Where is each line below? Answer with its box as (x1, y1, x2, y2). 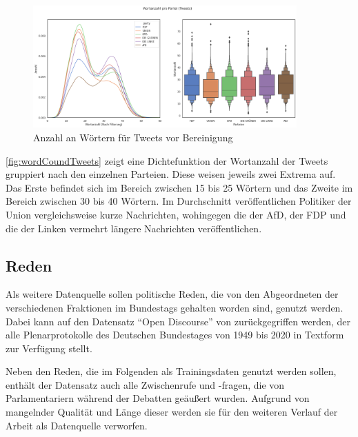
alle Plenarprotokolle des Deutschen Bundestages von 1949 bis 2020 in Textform (6, 327, 344, 342)
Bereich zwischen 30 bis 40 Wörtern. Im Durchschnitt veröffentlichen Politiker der (6, 194, 352, 208)
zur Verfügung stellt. (6, 341, 92, 355)
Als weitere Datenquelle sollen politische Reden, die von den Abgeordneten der (6, 287, 339, 301)
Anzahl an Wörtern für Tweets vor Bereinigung (33, 130, 233, 144)
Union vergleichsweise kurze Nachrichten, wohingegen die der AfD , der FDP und (6, 207, 346, 221)
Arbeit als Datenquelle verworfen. (6, 418, 148, 432)
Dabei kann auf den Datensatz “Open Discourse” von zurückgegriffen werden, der (6, 314, 350, 328)
